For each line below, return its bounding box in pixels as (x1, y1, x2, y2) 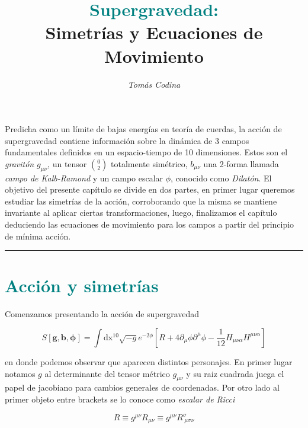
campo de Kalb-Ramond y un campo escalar (5, 171, 163, 184)
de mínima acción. (5, 229, 71, 242)
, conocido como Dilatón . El (171, 171, 272, 184)
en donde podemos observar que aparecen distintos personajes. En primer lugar (5, 355, 293, 368)
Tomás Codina (127, 78, 181, 90)
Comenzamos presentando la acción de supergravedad (5, 308, 200, 320)
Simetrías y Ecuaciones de (45, 20, 263, 44)
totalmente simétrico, (111, 157, 188, 170)
